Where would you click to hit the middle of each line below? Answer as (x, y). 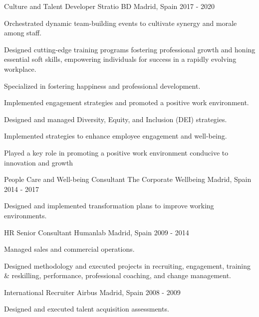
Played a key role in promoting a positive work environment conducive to (116, 152)
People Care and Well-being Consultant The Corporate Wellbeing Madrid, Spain (128, 179)
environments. (25, 215)
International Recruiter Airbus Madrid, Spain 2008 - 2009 (92, 292)
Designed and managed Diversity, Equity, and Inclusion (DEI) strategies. (116, 119)
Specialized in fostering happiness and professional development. (102, 85)
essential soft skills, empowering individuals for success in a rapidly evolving (120, 59)
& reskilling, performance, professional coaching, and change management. (118, 275)
